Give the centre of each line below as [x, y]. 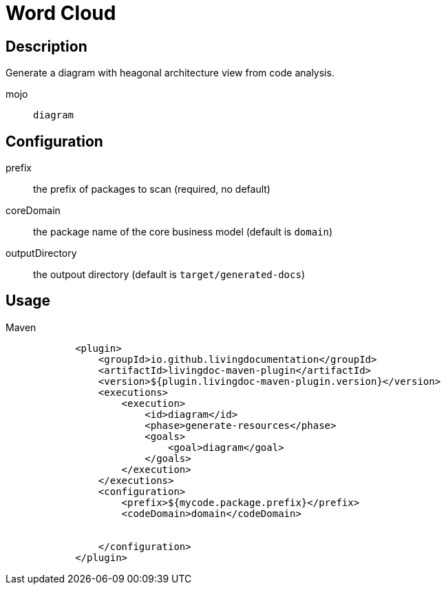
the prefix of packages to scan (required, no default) [152, 189]
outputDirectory [41, 253]
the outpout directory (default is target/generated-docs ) [169, 275]
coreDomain [33, 211]
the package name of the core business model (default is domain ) [183, 232]
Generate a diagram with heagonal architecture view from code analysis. [170, 73]
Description [46, 46]
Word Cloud [61, 13]
